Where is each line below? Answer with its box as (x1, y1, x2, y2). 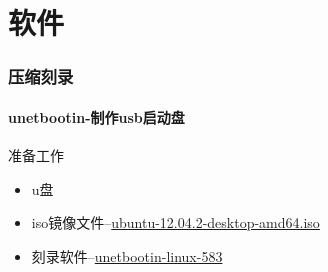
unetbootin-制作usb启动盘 (8, 106, 185, 127)
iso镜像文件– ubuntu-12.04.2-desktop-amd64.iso (31, 212, 320, 233)
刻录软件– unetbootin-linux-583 (31, 245, 223, 266)
